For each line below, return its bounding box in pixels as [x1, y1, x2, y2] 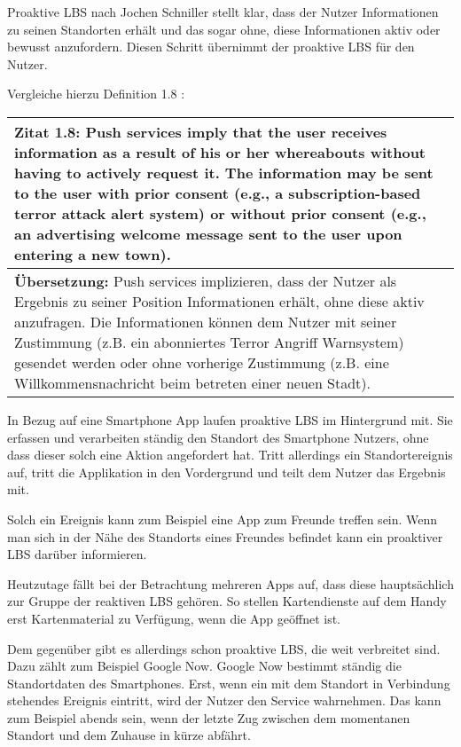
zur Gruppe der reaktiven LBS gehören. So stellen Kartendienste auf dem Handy [7, 592, 447, 610]
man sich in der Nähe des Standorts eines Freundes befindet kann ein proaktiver [7, 527, 443, 546]
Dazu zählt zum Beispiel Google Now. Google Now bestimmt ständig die [7, 657, 402, 675]
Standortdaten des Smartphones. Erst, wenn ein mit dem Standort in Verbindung [7, 673, 450, 692]
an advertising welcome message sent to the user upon [14, 223, 402, 244]
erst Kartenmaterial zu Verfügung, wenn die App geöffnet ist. [7, 609, 340, 627]
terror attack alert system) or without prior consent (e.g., [14, 202, 426, 224]
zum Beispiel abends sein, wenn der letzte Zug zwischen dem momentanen [7, 708, 410, 727]
